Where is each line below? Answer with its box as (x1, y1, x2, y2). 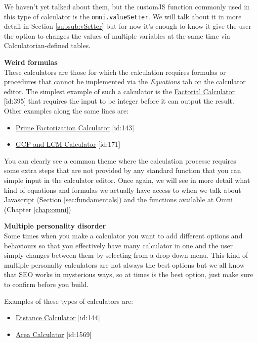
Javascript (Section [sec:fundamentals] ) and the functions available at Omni (4, 194, 233, 205)
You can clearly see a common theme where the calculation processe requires (4, 155, 236, 166)
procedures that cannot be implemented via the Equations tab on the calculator (4, 76, 246, 87)
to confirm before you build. (4, 279, 89, 289)
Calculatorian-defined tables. (4, 40, 91, 51)
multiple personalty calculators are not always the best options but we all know (4, 259, 245, 270)
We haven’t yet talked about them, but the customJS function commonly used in (4, 1, 250, 11)
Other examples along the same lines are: (4, 106, 128, 115)
